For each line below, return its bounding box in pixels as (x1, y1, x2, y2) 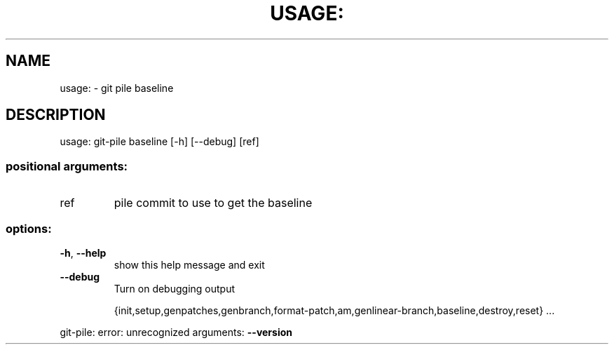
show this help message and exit (114, 258, 265, 271)
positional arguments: (6, 159, 128, 173)
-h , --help (60, 246, 107, 259)
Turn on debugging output (114, 282, 236, 295)
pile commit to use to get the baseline (114, 196, 313, 210)
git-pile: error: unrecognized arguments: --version (60, 325, 292, 338)
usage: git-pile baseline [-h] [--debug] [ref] (60, 135, 259, 148)
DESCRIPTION (6, 106, 106, 124)
